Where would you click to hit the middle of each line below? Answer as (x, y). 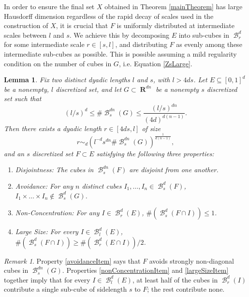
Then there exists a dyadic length (53, 128)
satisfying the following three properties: (155, 153)
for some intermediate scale (44, 44)
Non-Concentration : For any (57, 213)
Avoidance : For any (44, 186)
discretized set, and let (89, 89)
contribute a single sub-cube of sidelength (66, 289)
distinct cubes (102, 186)
